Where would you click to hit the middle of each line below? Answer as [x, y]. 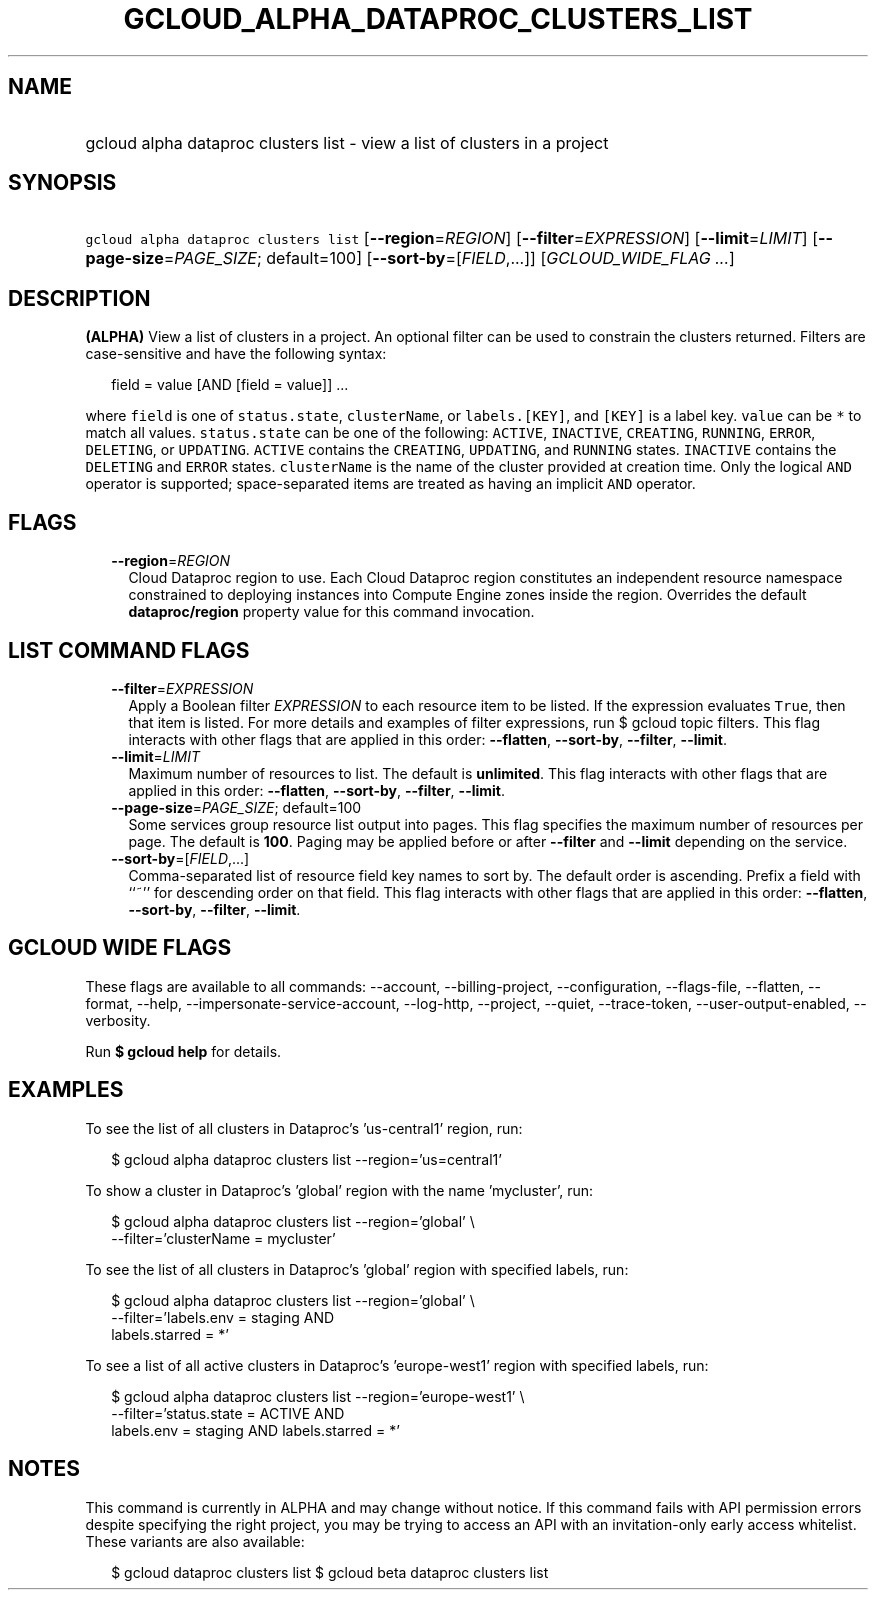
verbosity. [118, 1020]
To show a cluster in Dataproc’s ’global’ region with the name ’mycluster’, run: [339, 1190]
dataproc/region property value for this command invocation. [331, 612]
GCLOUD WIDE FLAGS [120, 948]
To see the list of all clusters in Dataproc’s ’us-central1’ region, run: [304, 1128]
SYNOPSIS [62, 183]
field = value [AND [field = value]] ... [230, 385]
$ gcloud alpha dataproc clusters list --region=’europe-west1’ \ [318, 1396]
